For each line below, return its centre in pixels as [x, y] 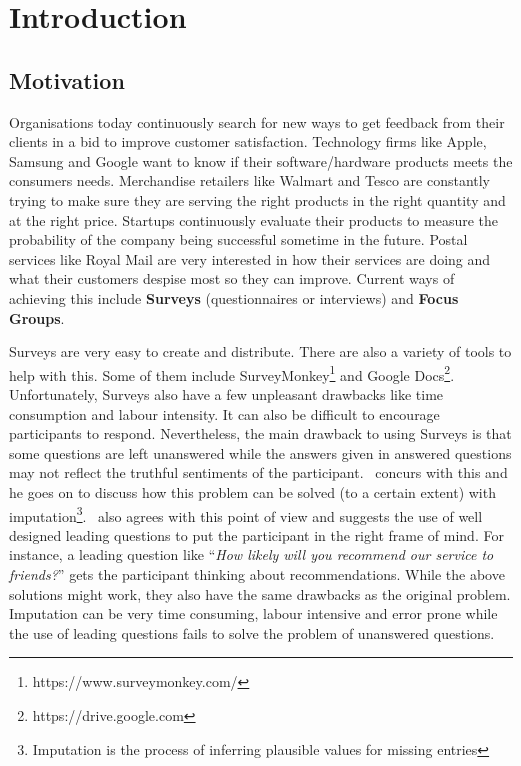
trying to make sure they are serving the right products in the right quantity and [257, 199]
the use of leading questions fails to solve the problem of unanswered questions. [252, 632]
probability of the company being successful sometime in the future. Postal [238, 239]
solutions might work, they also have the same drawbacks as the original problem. [260, 593]
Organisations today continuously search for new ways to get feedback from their [257, 121]
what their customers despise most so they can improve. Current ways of [232, 278]
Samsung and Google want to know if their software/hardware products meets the [261, 160]
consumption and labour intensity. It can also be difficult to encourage [224, 413]
